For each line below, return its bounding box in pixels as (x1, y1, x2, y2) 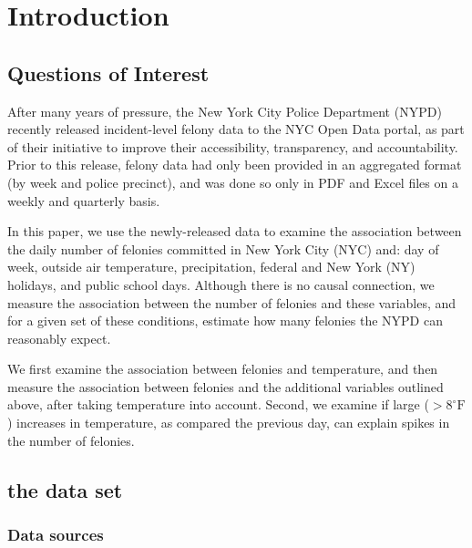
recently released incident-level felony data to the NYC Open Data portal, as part (7, 119, 465, 139)
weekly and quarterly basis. (7, 191, 160, 210)
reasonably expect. (7, 328, 111, 347)
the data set (7, 475, 123, 503)
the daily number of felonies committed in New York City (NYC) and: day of (7, 239, 439, 258)
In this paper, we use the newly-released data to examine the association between (7, 222, 462, 241)
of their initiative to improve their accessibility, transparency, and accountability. (7, 137, 458, 156)
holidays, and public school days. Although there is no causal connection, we (7, 274, 435, 294)
